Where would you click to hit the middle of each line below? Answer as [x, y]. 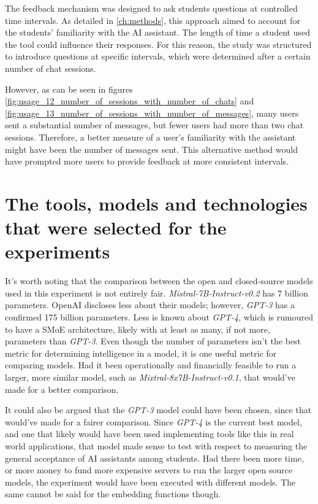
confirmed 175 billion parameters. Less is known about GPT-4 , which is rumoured [159, 317]
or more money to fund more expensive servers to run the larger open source [149, 470]
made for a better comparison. [62, 389]
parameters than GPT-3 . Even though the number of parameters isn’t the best [153, 341]
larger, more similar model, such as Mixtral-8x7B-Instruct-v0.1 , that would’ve [150, 377]
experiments [58, 251]
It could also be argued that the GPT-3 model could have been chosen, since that [158, 410]
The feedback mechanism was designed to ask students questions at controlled [151, 8]
